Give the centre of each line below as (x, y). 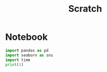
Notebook (27, 37)
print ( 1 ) (14, 64)
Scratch (85, 9)
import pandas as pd (27, 50)
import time (18, 60)
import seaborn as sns (29, 55)
